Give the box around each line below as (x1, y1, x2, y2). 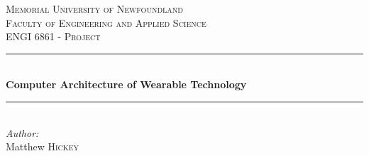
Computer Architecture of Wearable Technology (6, 77, 247, 92)
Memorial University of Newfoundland (6, 1, 183, 16)
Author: (6, 125, 39, 140)
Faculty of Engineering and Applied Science (6, 15, 206, 30)
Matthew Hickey (6, 139, 79, 154)
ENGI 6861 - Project (6, 29, 101, 44)
